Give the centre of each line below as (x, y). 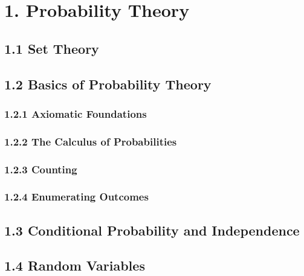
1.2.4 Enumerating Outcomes (76, 197)
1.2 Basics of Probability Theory (108, 84)
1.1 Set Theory (52, 48)
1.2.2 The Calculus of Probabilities (91, 141)
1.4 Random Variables (75, 265)
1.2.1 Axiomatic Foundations (76, 113)
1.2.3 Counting (41, 169)
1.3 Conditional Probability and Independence (152, 230)
